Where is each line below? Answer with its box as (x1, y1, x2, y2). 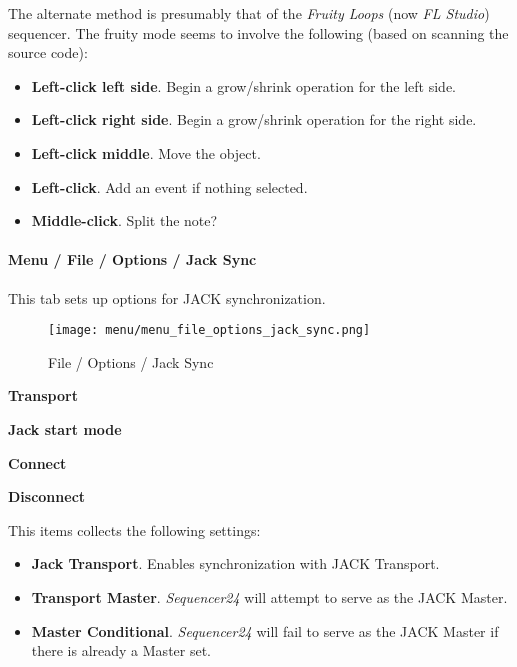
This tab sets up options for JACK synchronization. (8, 287, 326, 308)
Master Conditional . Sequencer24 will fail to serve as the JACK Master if (31, 620, 499, 641)
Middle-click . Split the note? (31, 210, 218, 231)
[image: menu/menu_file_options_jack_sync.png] (48, 323, 371, 338)
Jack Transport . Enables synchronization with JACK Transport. (31, 553, 440, 574)
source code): (8, 42, 88, 63)
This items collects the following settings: (8, 519, 261, 540)
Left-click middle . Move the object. (31, 142, 261, 163)
